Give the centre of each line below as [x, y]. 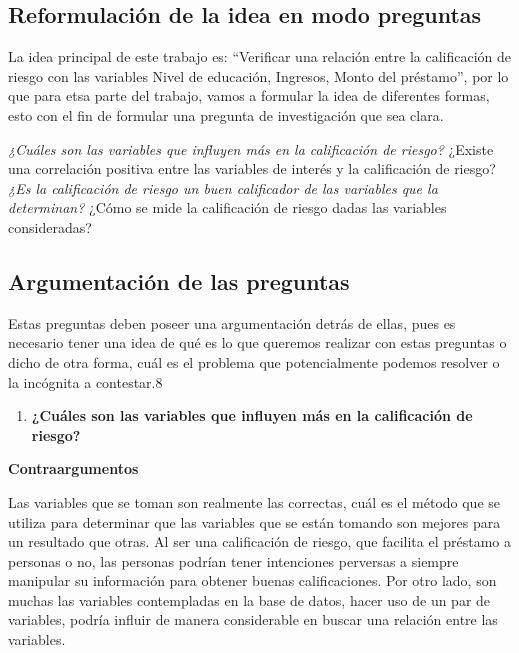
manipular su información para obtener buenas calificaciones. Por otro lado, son [252, 580]
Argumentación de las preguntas [179, 280]
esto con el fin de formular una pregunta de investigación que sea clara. [226, 114]
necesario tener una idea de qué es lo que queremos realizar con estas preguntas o [257, 342]
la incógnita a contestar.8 [85, 381]
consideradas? [50, 226]
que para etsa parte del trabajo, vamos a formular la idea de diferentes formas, [249, 95]
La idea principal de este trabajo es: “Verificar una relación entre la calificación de [260, 56]
